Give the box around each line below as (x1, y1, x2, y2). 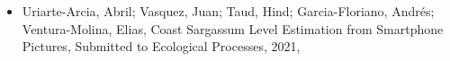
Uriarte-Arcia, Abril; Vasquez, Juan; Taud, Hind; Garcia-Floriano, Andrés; (22, 2, 435, 20)
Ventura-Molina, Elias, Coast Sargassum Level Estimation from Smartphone (22, 19, 444, 38)
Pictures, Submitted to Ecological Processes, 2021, (22, 37, 301, 56)
